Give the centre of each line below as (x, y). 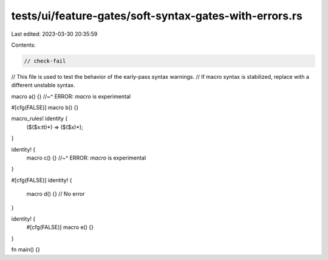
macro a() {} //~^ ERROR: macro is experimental (71, 96)
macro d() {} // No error (56, 194)
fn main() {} (26, 250)
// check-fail (45, 61)
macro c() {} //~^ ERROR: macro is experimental (86, 158)
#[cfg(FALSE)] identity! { (42, 180)
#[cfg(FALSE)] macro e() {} (60, 227)
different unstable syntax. (43, 85)
